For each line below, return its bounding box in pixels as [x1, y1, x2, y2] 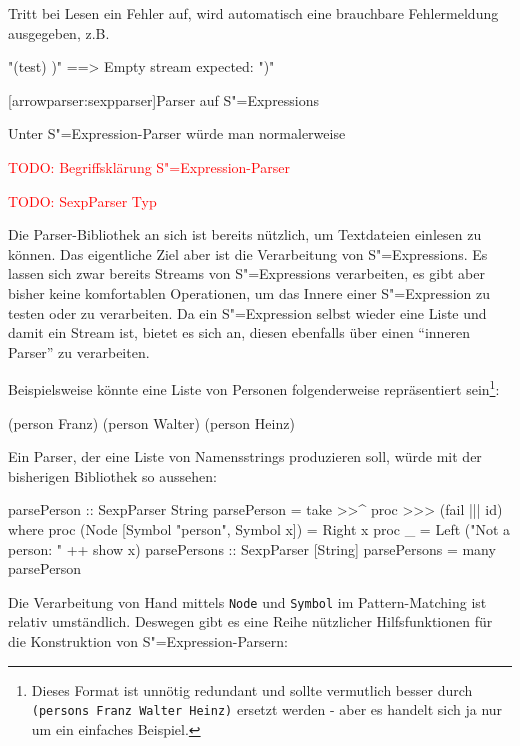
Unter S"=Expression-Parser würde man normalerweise [8, 123, 346, 144]
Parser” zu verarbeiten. [8, 341, 150, 362]
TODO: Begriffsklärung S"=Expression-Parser [8, 156, 290, 177]
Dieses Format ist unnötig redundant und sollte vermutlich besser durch [31, 679, 473, 700]
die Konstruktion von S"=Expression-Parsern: [8, 630, 288, 651]
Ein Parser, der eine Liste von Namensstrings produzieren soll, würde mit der [8, 446, 482, 467]
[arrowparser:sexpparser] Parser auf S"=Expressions [8, 89, 320, 110]
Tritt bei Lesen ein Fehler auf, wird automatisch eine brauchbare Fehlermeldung [8, 3, 499, 23]
